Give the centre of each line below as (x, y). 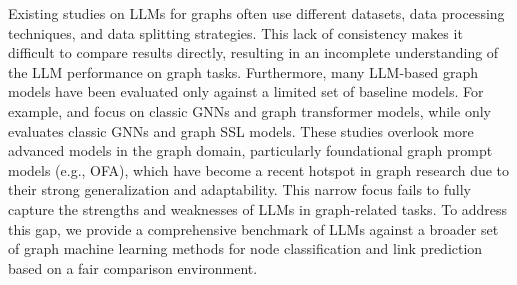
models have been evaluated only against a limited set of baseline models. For (246, 91)
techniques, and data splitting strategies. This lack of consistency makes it (235, 32)
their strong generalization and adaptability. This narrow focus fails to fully (239, 189)
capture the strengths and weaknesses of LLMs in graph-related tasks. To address (258, 208)
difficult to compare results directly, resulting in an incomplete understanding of (253, 52)
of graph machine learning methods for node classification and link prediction (245, 248)
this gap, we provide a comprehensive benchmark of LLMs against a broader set (253, 228)
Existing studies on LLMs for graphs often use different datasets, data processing (256, 13)
